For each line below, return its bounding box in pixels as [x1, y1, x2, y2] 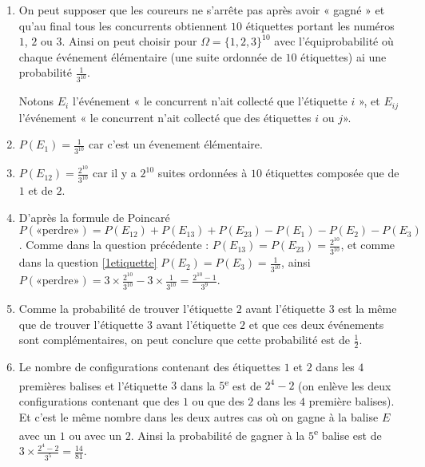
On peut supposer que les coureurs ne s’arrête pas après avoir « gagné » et [18, 2, 385, 18]
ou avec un [69, 426, 122, 443]
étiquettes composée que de [265, 164, 399, 181]
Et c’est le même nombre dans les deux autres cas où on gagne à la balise [18, 408, 379, 425]
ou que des [192, 392, 244, 409]
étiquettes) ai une [300, 48, 387, 65]
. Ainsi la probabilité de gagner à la [130, 426, 305, 443]
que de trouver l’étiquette [18, 315, 144, 332]
